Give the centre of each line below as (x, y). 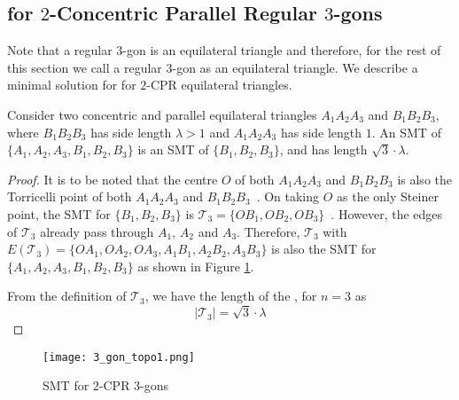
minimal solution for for (72, 85)
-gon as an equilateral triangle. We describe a (295, 67)
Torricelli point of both (70, 196)
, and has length (323, 149)
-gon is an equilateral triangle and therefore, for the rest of (282, 50)
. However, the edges (387, 213)
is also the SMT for (324, 249)
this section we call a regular (85, 67)
